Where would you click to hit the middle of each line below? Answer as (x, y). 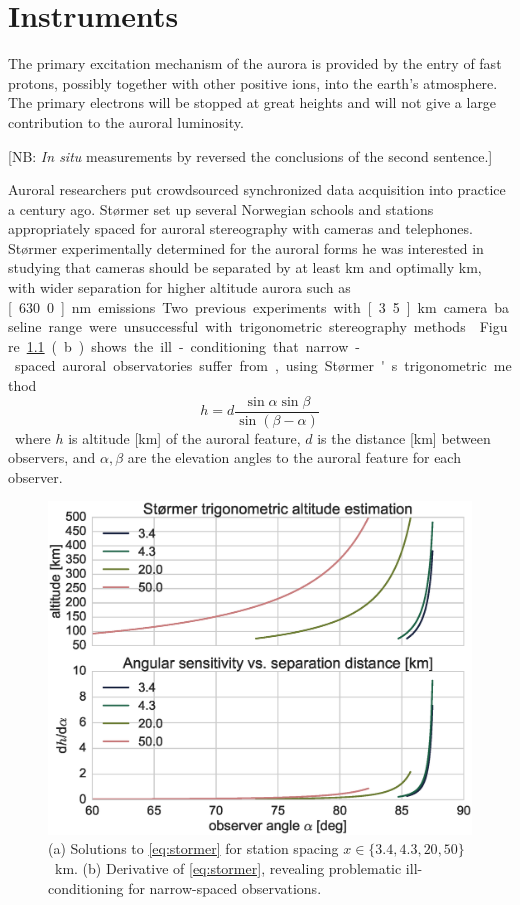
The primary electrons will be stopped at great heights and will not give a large (252, 102)
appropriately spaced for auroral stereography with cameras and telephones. (240, 228)
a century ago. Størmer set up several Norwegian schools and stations (221, 208)
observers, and (52, 457)
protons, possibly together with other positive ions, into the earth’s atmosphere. (253, 82)
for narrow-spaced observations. (225, 887)
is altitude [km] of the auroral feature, (184, 437)
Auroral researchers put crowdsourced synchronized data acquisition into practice (257, 189)
